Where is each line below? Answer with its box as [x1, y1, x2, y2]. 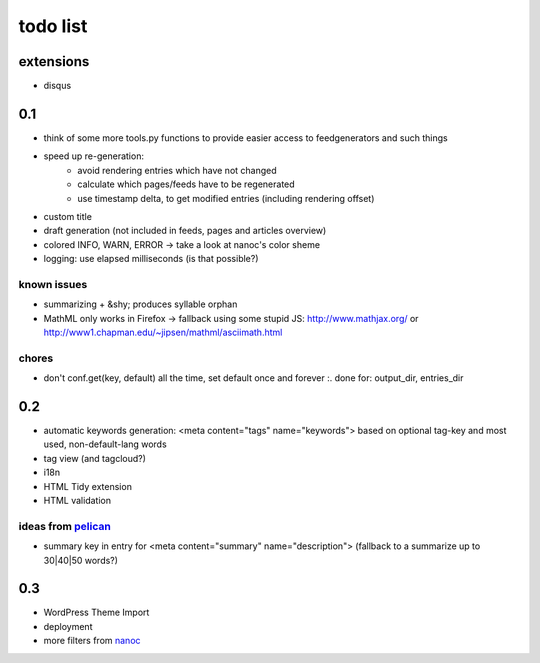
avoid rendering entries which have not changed [77, 164, 277, 176]
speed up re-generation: [43, 150, 145, 162]
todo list [18, 15, 88, 37]
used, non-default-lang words [43, 438, 167, 450]
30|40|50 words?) [43, 554, 119, 566]
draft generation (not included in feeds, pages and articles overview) [43, 225, 327, 237]
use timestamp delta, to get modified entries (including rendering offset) [77, 192, 375, 204]
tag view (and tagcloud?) [43, 452, 147, 464]
